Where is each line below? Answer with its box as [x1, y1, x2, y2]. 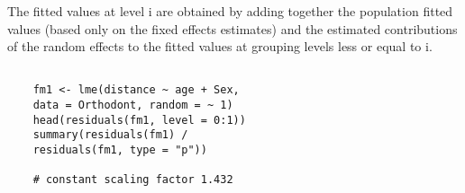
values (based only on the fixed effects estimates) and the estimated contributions [7, 19, 458, 38]
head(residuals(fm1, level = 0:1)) [32, 113, 246, 127]
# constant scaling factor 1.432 [32, 173, 233, 187]
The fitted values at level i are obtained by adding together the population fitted [7, 2, 453, 20]
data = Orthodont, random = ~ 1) [32, 99, 233, 112]
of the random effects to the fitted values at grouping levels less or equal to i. [7, 37, 433, 56]
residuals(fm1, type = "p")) [32, 144, 207, 157]
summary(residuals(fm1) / [32, 128, 188, 142]
